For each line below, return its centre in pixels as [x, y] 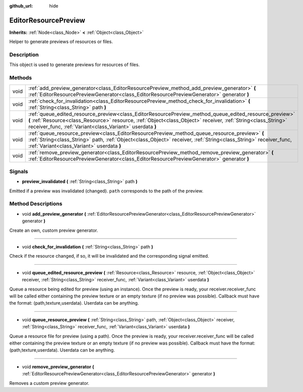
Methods [21, 78]
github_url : [21, 6]
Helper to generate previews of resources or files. [61, 42]
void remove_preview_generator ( [58, 367]
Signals [19, 171]
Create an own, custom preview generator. [54, 230]
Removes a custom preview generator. [49, 383]
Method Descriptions [36, 204]
